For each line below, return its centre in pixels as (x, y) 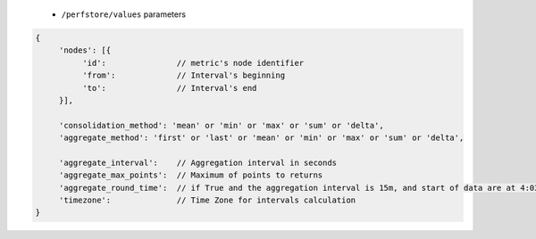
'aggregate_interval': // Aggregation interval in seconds (198, 162)
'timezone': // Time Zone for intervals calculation (207, 200)
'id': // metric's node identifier (193, 63)
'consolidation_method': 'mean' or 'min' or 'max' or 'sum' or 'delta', (221, 125)
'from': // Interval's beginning (184, 75)
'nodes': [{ (85, 50)
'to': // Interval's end (169, 88)
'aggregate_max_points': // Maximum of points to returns (191, 175)
